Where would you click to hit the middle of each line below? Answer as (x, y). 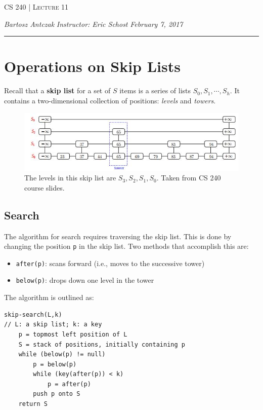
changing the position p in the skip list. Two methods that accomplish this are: (126, 246)
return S (33, 404)
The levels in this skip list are (70, 178)
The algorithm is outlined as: (49, 297)
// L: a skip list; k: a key (53, 325)
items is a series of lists (155, 90)
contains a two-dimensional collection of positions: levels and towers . (110, 100)
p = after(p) (69, 384)
